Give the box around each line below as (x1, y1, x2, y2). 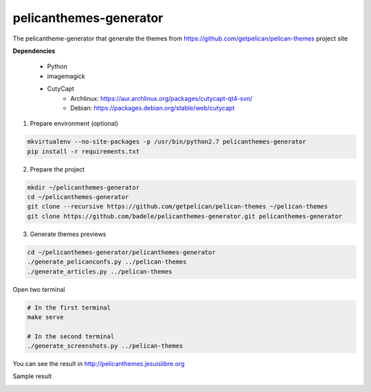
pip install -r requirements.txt (27, 148, 140, 155)
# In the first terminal (27, 303, 111, 312)
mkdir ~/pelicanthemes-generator (27, 183, 140, 192)
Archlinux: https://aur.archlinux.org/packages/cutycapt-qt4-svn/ (70, 94, 253, 102)
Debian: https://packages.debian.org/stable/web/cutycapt (70, 104, 235, 112)
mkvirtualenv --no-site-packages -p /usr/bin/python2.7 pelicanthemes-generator (27, 138, 306, 146)
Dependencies (12, 47, 56, 55)
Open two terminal (12, 285, 65, 293)
